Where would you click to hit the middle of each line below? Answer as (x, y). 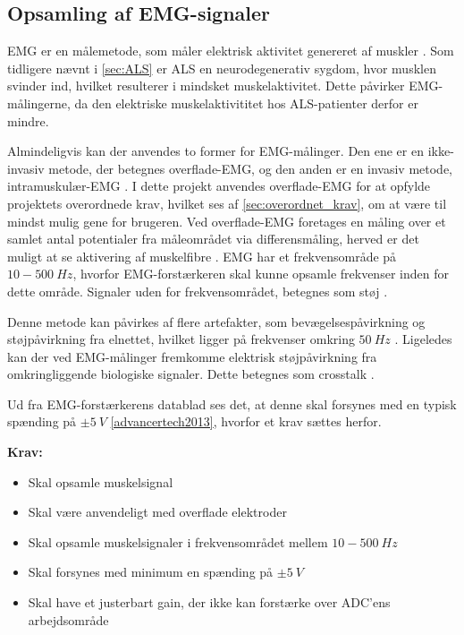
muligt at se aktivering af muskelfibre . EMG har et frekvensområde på (202, 256)
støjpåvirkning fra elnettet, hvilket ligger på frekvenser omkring (181, 339)
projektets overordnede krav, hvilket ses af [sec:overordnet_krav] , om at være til (227, 203)
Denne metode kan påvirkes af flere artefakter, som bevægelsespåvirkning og (216, 321)
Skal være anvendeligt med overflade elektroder (157, 512)
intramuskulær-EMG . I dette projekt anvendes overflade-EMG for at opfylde (219, 186)
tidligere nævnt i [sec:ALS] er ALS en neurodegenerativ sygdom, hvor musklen (222, 68)
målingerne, (39, 103)
